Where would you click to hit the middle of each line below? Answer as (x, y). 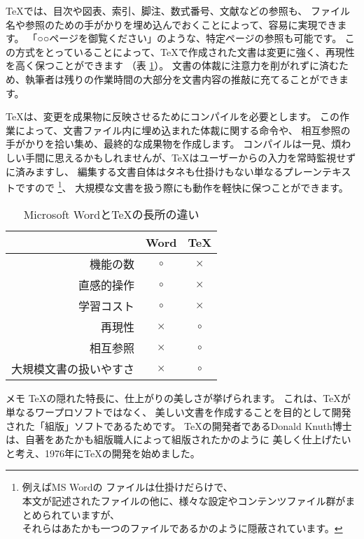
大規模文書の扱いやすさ (73, 369)
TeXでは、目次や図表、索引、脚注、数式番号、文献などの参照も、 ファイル (178, 10)
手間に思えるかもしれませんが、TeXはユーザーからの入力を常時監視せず (190, 157)
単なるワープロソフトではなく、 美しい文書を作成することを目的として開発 (178, 411)
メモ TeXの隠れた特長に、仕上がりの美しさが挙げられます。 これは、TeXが (178, 398)
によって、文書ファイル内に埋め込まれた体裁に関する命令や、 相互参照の (183, 130)
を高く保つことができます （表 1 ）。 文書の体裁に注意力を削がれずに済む (172, 65)
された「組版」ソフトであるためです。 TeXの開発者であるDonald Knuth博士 (179, 425)
